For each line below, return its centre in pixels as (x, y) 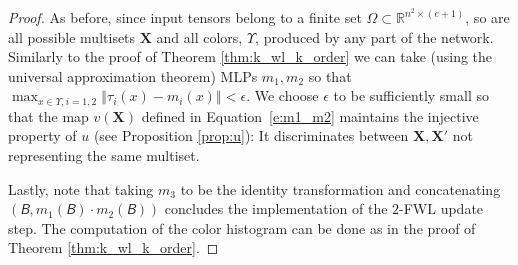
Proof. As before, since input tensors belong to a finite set (185, 17)
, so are (487, 17)
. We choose (282, 95)
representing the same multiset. (104, 155)
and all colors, (199, 36)
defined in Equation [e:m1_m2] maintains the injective (310, 115)
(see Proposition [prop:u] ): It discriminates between (251, 135)
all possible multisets (72, 36)
